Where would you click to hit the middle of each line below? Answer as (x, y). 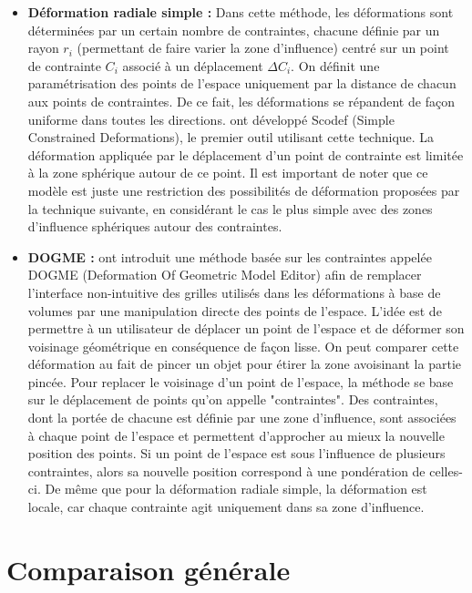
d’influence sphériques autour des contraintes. (155, 226)
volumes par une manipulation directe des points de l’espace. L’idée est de (235, 310)
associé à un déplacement (193, 65)
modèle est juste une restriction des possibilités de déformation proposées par (244, 190)
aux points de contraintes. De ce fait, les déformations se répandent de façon (241, 101)
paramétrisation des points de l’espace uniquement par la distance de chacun (242, 83)
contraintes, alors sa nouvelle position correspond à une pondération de (226, 470)
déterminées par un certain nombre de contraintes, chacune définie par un (234, 30)
